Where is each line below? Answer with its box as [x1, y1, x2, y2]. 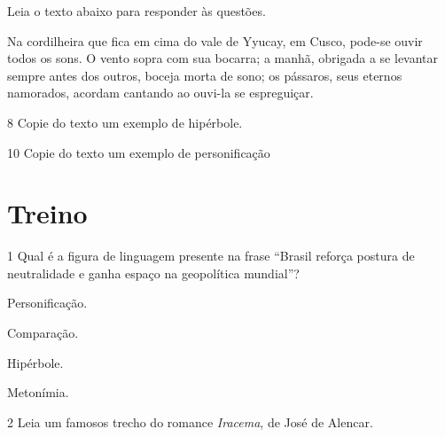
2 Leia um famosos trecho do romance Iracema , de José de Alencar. [7, 412, 373, 431]
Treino [7, 195, 88, 231]
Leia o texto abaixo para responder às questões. [7, 2, 266, 20]
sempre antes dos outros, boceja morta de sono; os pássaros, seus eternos [7, 66, 402, 84]
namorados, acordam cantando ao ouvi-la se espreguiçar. [7, 83, 314, 102]
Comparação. [7, 324, 79, 342]
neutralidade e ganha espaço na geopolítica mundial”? [7, 263, 300, 282]
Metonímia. [7, 383, 69, 402]
